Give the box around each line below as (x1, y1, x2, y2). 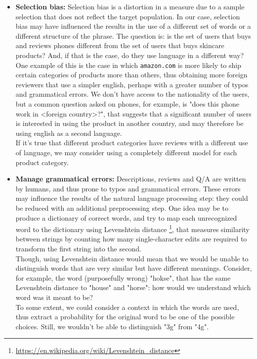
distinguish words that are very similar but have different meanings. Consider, (15, 263, 252, 273)
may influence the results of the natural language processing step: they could (15, 193, 248, 203)
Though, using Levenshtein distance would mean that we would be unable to (15, 253, 249, 263)
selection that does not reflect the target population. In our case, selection (15, 11, 240, 21)
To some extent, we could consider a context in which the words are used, (15, 301, 239, 312)
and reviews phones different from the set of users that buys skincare (15, 40, 224, 51)
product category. (15, 157, 69, 167)
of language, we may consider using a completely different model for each (15, 147, 237, 157)
